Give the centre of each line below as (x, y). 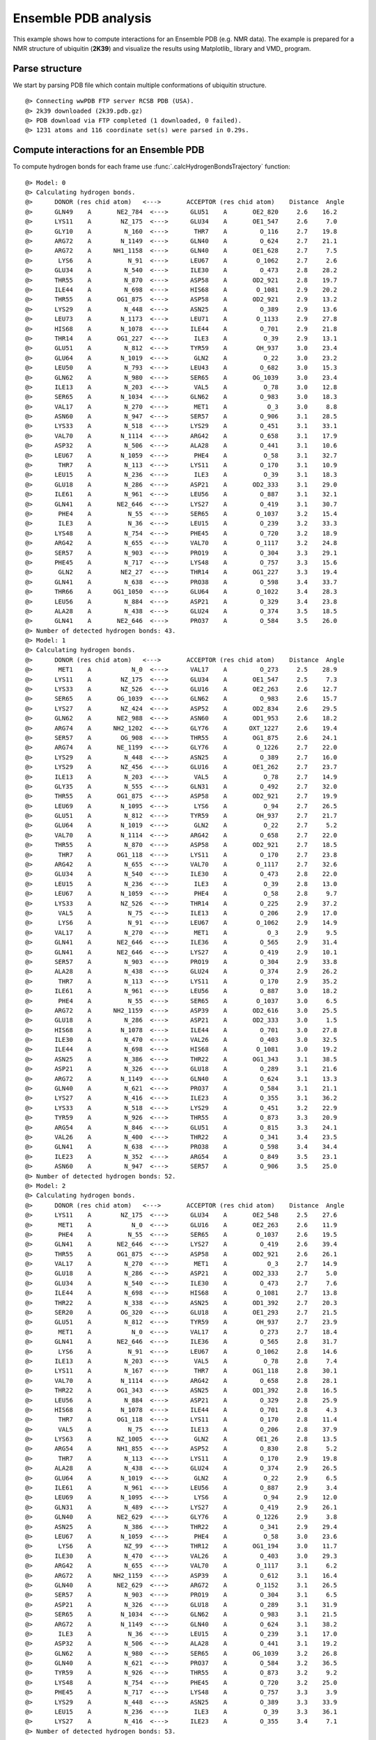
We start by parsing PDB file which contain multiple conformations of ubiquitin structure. (140, 85)
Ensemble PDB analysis (83, 18)
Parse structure (48, 69)
